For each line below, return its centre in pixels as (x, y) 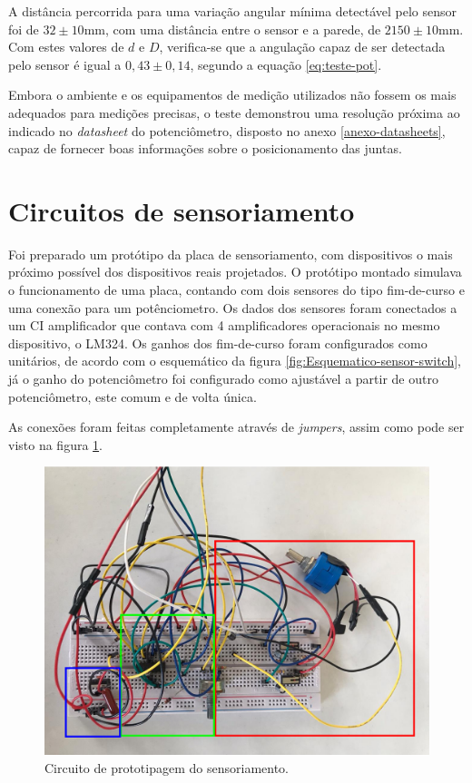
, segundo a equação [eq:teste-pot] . (286, 64)
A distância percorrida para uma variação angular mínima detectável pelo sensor (233, 11)
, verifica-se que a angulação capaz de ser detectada (302, 47)
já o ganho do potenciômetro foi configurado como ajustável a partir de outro (223, 379)
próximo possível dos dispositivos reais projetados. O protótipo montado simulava (235, 272)
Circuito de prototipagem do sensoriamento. (167, 768)
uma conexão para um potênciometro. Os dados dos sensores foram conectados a (233, 307)
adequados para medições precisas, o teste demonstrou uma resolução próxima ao (234, 112)
